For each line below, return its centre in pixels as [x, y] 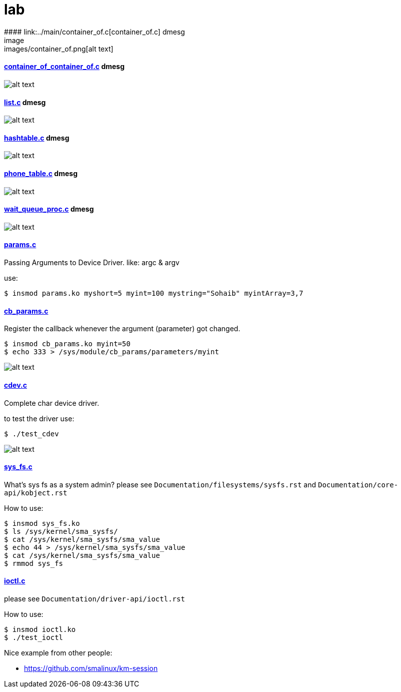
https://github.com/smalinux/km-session [91, 668]
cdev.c [15, 385]
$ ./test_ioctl [34, 637]
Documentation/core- [358, 485]
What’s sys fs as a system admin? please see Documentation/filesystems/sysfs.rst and [160, 484]
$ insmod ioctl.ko [40, 629]
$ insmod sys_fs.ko [42, 523]
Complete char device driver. [52, 403]
